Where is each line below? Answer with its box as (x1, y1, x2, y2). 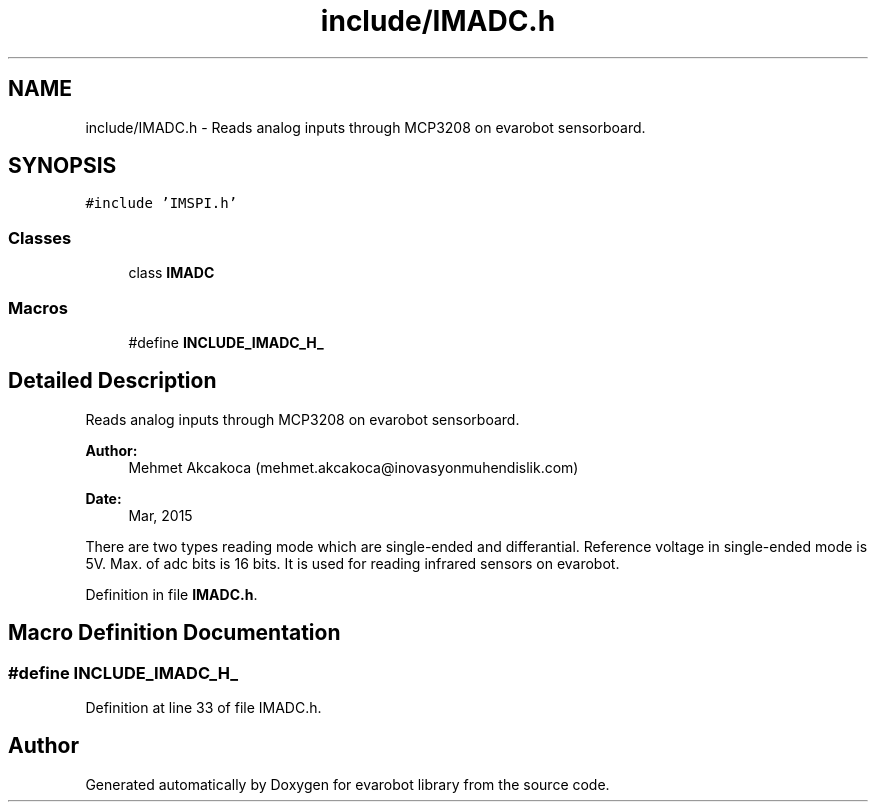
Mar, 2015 (128, 506, 193, 524)
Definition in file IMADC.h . (85, 585, 258, 603)
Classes (8, 227, 72, 248)
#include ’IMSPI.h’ (85, 195, 238, 212)
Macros (8, 297, 68, 318)
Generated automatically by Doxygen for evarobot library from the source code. (85, 775, 610, 793)
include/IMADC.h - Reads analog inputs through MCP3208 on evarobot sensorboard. (85, 118, 646, 136)
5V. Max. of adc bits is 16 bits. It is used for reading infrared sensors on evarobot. (85, 554, 620, 572)
